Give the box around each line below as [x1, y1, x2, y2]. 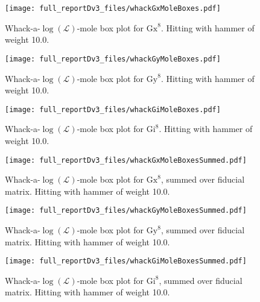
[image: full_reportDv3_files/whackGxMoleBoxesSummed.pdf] [5, 156, 247, 165]
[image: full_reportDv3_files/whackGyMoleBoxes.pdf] [5, 54, 221, 63]
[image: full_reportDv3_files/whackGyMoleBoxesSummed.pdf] [5, 206, 247, 215]
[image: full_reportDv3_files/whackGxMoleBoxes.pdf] [5, 4, 221, 13]
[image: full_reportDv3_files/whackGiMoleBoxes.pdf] [5, 105, 221, 114]
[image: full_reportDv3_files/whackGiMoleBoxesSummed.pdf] [5, 257, 247, 266]
